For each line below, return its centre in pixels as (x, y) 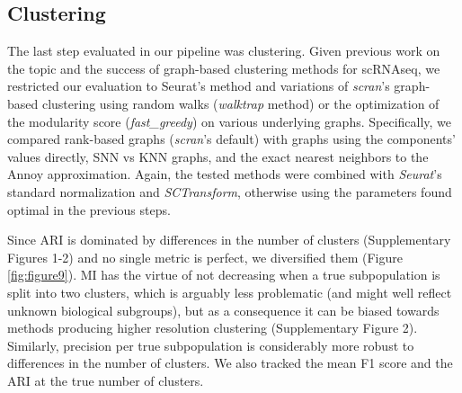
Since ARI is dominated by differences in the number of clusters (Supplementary (229, 240)
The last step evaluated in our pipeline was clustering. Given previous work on (224, 51)
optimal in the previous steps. (89, 209)
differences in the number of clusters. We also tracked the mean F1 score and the (230, 363)
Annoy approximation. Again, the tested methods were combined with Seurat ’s (225, 174)
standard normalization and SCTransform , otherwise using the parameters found (230, 191)
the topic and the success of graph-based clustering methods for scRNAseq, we (224, 68)
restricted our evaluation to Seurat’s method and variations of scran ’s (199, 86)
